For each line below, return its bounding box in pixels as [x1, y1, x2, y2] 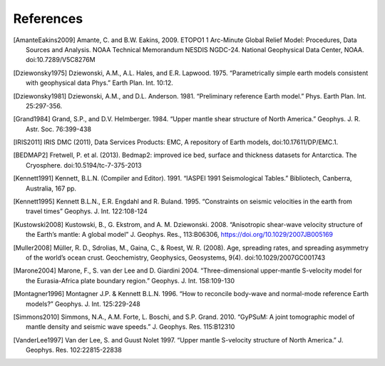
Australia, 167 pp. [26, 184, 77, 193]
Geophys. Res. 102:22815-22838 [26, 346, 123, 355]
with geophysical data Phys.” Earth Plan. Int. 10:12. [26, 78, 174, 87]
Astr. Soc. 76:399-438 [26, 125, 92, 133]
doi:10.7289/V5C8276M [26, 56, 96, 64]
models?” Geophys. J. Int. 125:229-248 [26, 300, 140, 308]
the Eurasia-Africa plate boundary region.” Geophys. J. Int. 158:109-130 [26, 276, 235, 285]
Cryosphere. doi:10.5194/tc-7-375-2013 [26, 161, 142, 169]
